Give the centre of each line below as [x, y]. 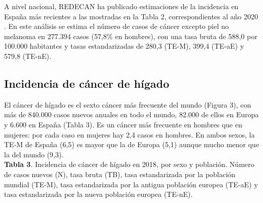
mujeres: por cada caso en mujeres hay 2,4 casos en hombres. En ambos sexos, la [129, 134]
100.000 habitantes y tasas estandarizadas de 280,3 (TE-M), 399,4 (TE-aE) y [124, 46]
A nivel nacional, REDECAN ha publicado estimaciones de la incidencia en [121, 6]
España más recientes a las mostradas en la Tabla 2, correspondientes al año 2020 [131, 16]
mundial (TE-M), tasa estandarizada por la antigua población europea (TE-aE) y [131, 184]
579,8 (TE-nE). [28, 56]
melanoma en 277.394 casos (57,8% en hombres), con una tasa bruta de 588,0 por [131, 36]
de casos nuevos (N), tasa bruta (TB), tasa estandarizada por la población [120, 174]
